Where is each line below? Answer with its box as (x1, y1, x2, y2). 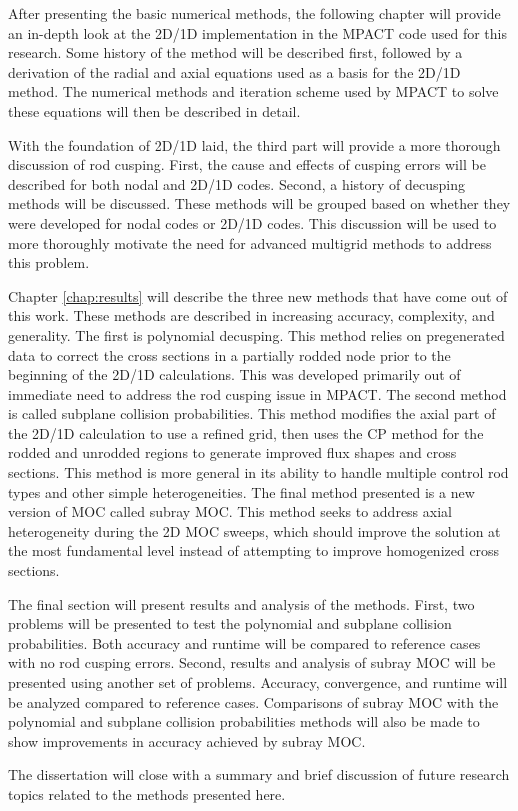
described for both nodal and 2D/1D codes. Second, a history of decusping (8, 173, 466, 194)
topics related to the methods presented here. (8, 783, 286, 804)
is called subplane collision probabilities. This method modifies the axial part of (8, 403, 496, 424)
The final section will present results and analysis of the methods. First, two (8, 593, 475, 614)
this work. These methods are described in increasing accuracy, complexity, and (8, 305, 495, 326)
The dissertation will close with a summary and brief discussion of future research (8, 764, 510, 785)
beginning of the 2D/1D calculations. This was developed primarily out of (8, 364, 461, 385)
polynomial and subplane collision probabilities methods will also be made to (8, 711, 480, 732)
